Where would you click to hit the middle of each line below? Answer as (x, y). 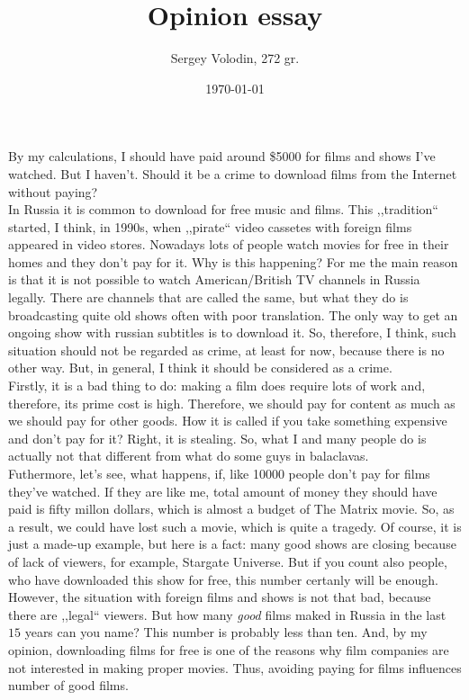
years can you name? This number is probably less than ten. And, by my (226, 632)
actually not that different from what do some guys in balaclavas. (189, 456)
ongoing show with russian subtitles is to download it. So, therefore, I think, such (232, 332)
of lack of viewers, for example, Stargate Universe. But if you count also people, (228, 561)
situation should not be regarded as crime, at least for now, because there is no (226, 350)
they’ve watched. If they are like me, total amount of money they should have (223, 491)
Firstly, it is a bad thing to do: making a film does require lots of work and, (217, 386)
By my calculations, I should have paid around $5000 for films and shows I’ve (222, 156)
